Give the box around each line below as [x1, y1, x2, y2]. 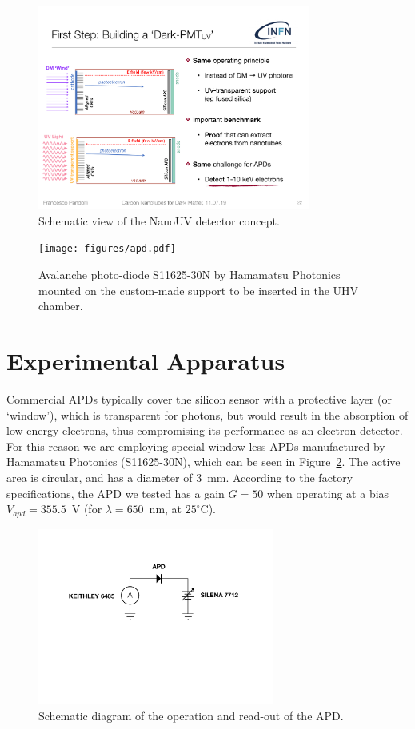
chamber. [38, 297, 83, 314]
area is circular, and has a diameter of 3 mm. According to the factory [6, 469, 353, 486]
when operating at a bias [266, 484, 389, 501]
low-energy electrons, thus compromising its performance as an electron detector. [6, 422, 403, 439]
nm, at [149, 500, 182, 517]
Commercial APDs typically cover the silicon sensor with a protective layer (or [6, 391, 392, 408]
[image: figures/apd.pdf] [38, 243, 176, 255]
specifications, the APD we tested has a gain [6, 484, 225, 501]
